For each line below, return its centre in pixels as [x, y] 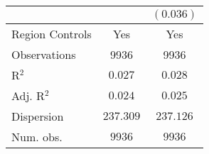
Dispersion [38, 116]
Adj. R [28, 95]
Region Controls [52, 34]
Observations [44, 54]
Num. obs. [37, 137]
